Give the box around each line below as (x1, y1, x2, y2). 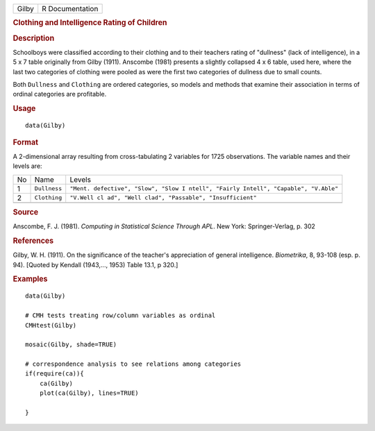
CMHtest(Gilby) (25, 321, 77, 329)
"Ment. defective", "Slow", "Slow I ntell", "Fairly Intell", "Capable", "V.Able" (69, 185, 339, 192)
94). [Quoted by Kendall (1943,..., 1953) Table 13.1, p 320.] (12, 260, 178, 269)
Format (12, 137, 38, 147)
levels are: (12, 162, 42, 170)
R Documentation (42, 4, 99, 13)
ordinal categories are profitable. (12, 90, 107, 99)
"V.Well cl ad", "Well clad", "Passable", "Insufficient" (69, 194, 257, 201)
